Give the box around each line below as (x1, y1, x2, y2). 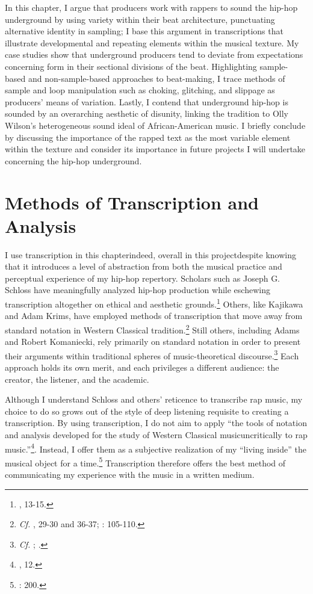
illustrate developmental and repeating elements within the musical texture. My (5, 36, 299, 49)
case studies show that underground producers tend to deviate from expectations (5, 48, 303, 61)
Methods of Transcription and (5, 190, 259, 214)
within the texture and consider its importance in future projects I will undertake (5, 143, 306, 155)
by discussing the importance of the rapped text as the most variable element (5, 131, 291, 143)
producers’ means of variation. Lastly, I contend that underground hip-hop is (5, 95, 288, 108)
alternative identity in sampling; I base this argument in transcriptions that (5, 25, 284, 37)
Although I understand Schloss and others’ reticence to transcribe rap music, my (5, 393, 303, 406)
